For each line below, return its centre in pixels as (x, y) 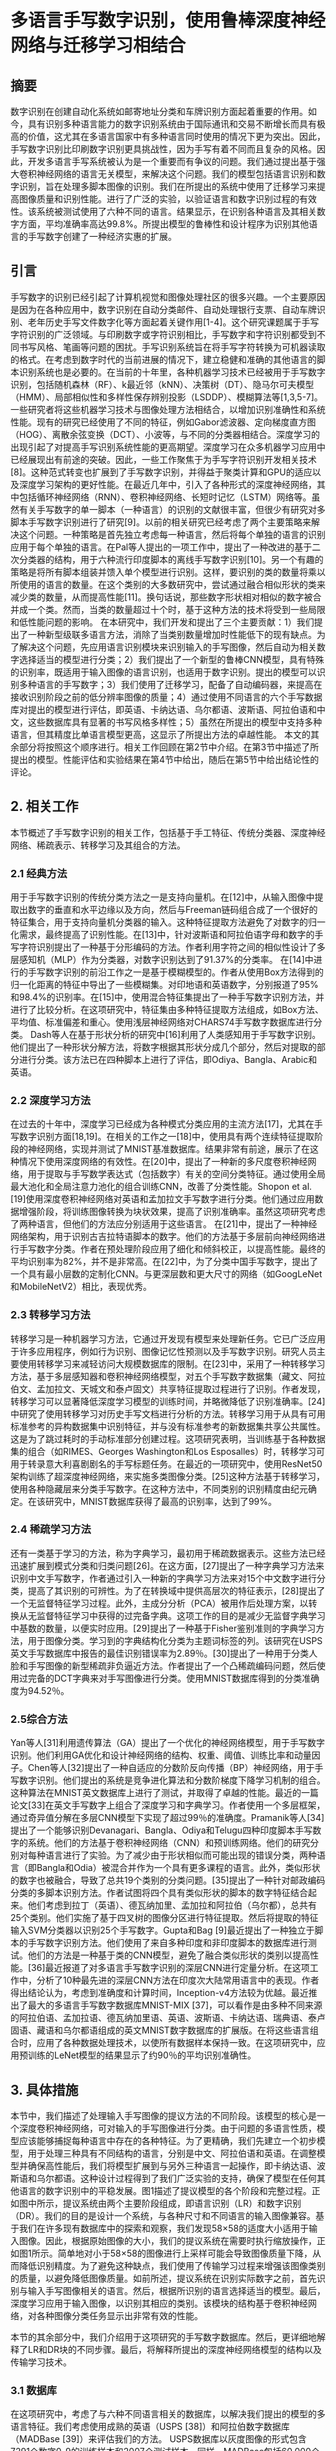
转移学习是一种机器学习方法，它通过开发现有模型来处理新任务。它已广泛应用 (168, 1338)
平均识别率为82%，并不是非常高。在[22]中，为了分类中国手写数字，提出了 (164, 1262)
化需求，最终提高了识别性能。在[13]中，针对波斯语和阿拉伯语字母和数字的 (162, 934)
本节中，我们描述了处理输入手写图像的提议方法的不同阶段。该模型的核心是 (163, 2115)
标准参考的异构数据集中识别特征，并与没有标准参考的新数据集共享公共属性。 (168, 1426)
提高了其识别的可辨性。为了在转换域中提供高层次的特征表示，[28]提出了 (176, 1590)
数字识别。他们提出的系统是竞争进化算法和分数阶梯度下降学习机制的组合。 (172, 1780)
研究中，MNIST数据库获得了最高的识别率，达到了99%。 (161, 1501)
